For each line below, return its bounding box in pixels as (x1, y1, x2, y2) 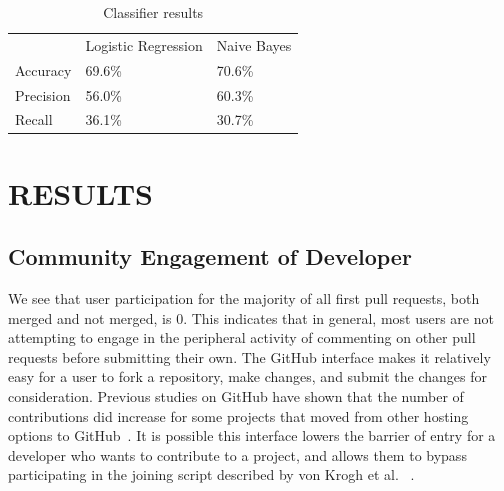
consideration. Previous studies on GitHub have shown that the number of (8, 386, 464, 407)
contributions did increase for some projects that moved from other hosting (8, 405, 469, 426)
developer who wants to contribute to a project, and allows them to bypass (8, 444, 467, 465)
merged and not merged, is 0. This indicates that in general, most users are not (8, 307, 494, 328)
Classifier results (103, 2, 204, 22)
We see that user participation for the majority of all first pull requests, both (8, 288, 480, 309)
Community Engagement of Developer (8, 241, 412, 272)
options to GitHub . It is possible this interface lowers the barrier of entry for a (8, 425, 496, 446)
